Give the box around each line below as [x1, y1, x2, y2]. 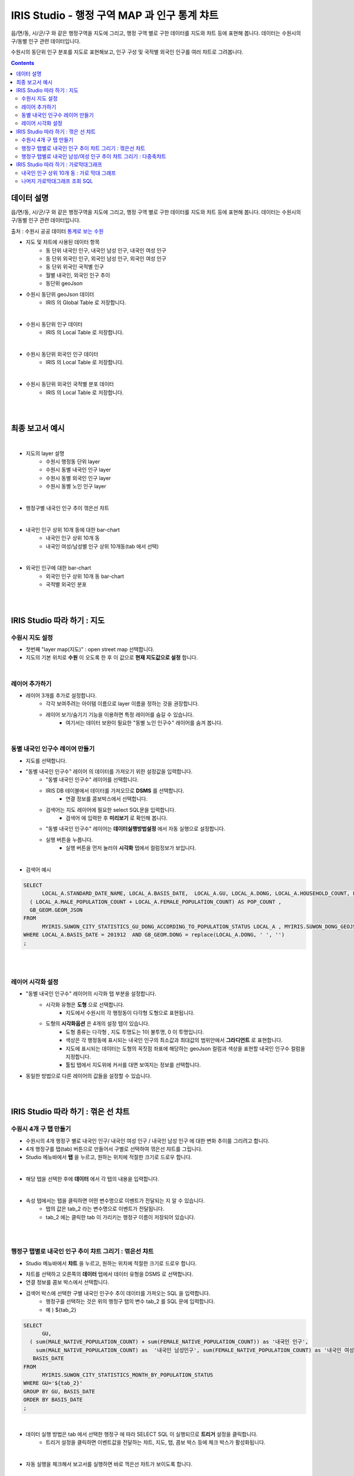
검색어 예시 [25, 866, 51, 873]
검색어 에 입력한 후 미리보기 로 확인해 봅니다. [65, 814, 168, 821]
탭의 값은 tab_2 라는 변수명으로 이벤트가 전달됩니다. [45, 1205, 165, 1213]
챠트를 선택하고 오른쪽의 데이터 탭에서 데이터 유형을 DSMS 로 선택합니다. [25, 1271, 194, 1278]
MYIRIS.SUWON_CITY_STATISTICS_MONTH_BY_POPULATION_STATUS [42, 1371, 214, 1378]
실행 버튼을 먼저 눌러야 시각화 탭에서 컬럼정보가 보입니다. [65, 844, 196, 851]
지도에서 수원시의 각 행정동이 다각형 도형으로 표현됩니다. [65, 1009, 195, 1016]
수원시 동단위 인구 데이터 [25, 321, 83, 328]
